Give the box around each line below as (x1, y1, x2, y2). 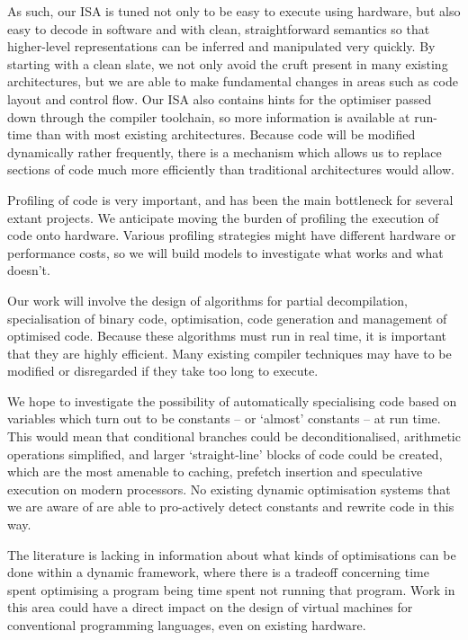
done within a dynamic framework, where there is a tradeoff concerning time (7, 563, 429, 582)
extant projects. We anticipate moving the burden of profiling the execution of (7, 208, 439, 227)
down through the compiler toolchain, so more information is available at (7, 107, 410, 126)
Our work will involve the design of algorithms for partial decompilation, (7, 290, 408, 309)
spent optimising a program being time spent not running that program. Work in (7, 580, 455, 599)
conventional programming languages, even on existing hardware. (7, 616, 366, 634)
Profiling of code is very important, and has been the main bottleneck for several (7, 190, 454, 209)
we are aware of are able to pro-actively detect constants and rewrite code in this (7, 497, 454, 516)
